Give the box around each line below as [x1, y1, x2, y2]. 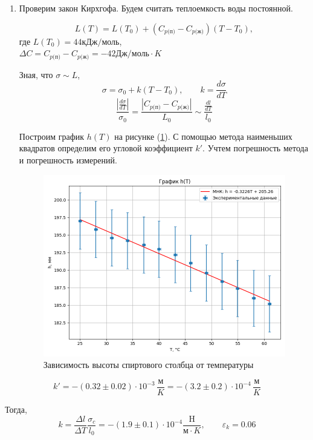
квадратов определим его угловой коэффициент [19, 142, 193, 154]
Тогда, [5, 402, 27, 415]
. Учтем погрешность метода [202, 142, 308, 154]
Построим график [19, 130, 85, 142]
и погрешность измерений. [19, 153, 117, 166]
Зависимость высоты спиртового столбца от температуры [43, 358, 254, 371]
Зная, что [19, 68, 53, 80]
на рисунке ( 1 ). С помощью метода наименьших [114, 130, 292, 142]
